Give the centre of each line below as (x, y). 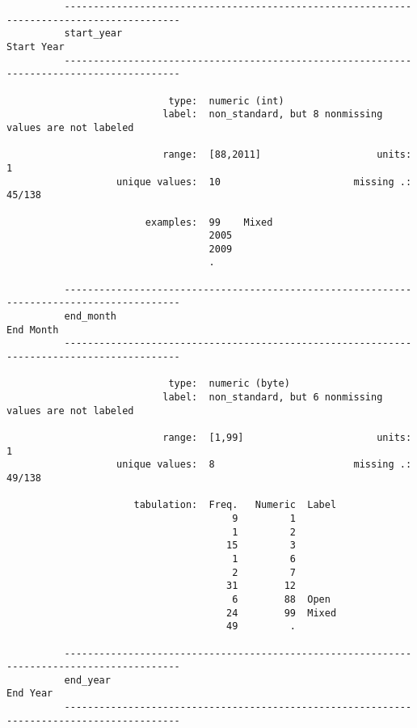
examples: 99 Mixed (209, 222)
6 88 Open (281, 599)
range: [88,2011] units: (287, 155)
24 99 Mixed (282, 613)
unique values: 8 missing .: (264, 465)
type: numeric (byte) (229, 384)
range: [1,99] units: (287, 438)
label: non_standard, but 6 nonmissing (273, 398)
